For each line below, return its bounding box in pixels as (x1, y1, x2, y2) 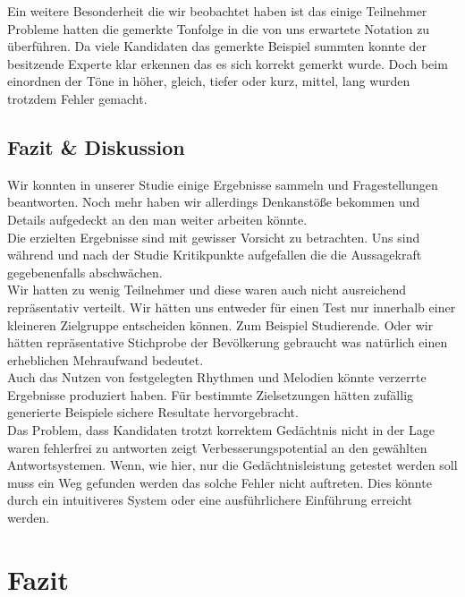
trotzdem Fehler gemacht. (7, 89, 148, 107)
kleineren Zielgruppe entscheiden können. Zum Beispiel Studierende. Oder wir (7, 315, 434, 334)
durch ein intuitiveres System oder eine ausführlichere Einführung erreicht (7, 490, 413, 509)
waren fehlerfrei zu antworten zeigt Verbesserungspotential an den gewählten (7, 438, 427, 456)
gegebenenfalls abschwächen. (7, 262, 163, 281)
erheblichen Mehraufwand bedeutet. (7, 350, 204, 369)
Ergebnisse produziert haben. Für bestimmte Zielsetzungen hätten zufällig (7, 385, 414, 404)
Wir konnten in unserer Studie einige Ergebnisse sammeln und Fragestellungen (7, 175, 438, 193)
